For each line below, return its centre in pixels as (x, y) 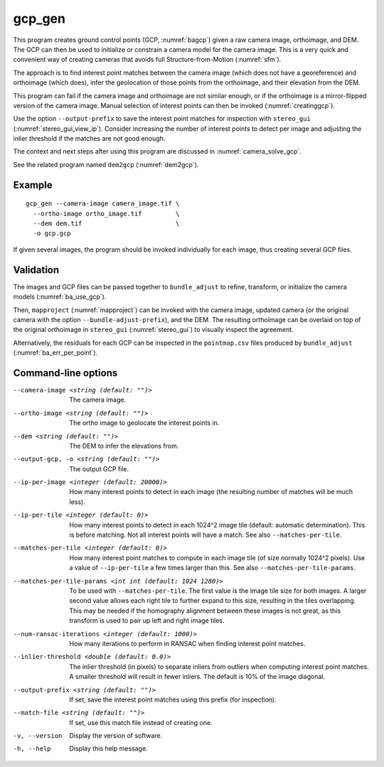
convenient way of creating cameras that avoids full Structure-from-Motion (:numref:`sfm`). (147, 60)
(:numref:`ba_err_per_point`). (55, 353)
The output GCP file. (99, 468)
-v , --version (38, 736)
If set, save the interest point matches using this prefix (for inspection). (173, 699)
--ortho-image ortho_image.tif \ (106, 214)
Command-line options (65, 373)
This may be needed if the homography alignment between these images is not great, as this (205, 611)
